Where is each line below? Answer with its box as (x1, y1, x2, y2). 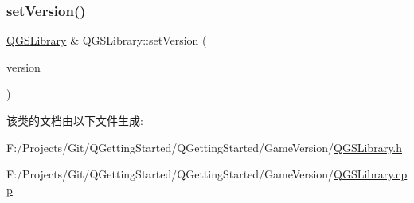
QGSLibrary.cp (334, 166, 408, 182)
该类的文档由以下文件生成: (6, 112, 143, 128)
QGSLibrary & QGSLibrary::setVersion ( (6, 32, 207, 49)
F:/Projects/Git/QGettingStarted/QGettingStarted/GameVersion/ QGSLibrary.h (6, 139, 403, 155)
